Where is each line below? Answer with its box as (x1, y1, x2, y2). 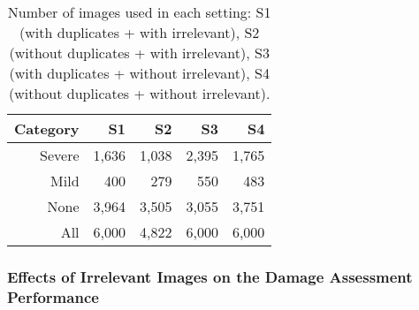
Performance (7, 285, 99, 307)
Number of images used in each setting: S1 (7, 2, 271, 22)
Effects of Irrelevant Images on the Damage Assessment (7, 265, 413, 287)
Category (14, 118, 80, 139)
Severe (40, 145, 80, 165)
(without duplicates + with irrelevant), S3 (9, 42, 270, 63)
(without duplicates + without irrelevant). (9, 83, 270, 103)
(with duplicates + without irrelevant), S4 (9, 63, 270, 83)
